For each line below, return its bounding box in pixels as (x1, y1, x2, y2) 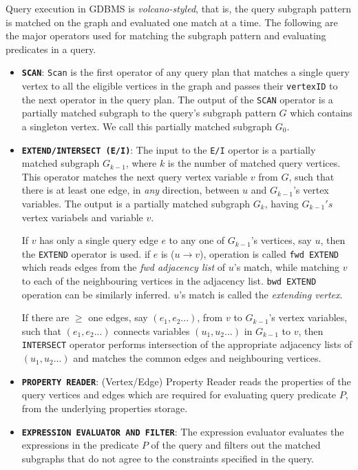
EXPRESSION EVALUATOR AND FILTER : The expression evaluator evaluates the (21, 424, 344, 438)
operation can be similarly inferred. (21, 287, 171, 301)
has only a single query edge (39, 233, 158, 247)
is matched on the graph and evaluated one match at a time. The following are (6, 14, 338, 29)
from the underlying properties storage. (21, 400, 188, 415)
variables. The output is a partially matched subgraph (21, 196, 251, 210)
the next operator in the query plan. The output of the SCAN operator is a (21, 92, 333, 106)
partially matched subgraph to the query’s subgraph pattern (21, 105, 276, 120)
